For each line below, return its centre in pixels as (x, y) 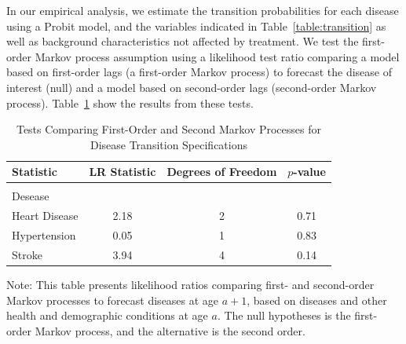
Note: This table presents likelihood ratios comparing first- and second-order (190, 285)
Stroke (27, 254)
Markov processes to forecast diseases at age (113, 300)
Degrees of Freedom (222, 172)
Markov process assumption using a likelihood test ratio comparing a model (217, 56)
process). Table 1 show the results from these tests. (130, 102)
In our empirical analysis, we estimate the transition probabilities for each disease (203, 10)
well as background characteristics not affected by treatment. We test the (183, 41)
